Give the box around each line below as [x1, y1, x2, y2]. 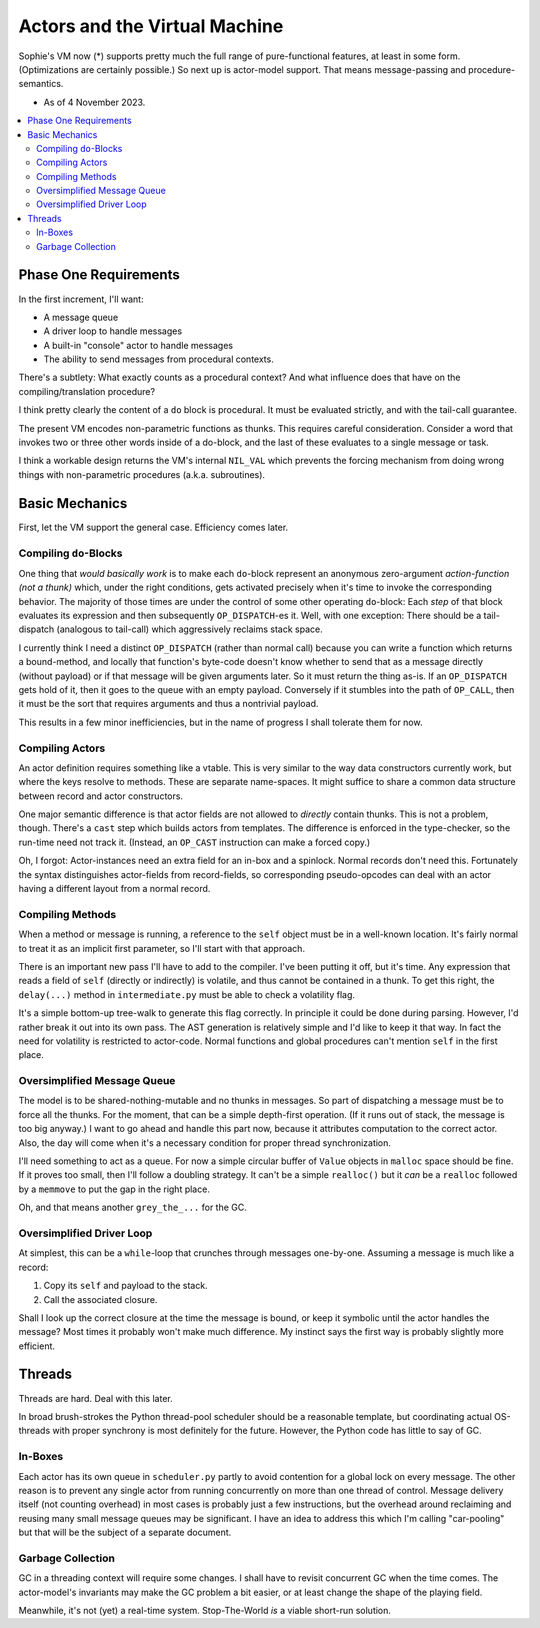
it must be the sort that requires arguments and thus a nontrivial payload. [18, 698, 319, 710]
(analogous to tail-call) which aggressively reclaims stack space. [56, 623, 324, 635]
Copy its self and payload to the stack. [43, 1280, 209, 1292]
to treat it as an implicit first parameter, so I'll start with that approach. [18, 942, 305, 954]
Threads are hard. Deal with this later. [18, 1392, 174, 1404]
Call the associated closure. [43, 1293, 158, 1305]
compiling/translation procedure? [18, 385, 155, 397]
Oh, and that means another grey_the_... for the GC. [18, 1201, 247, 1214]
